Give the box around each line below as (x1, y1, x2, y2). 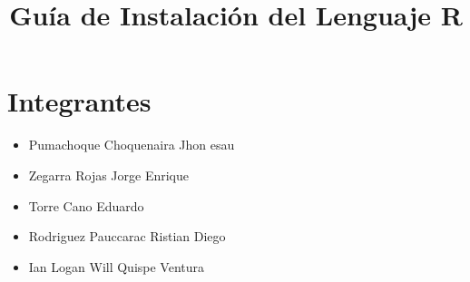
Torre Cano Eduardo (28, 196, 144, 215)
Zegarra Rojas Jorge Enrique (28, 165, 190, 184)
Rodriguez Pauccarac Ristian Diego (28, 227, 226, 246)
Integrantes (7, 83, 152, 120)
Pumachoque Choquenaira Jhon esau (28, 135, 235, 154)
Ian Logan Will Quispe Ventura (28, 257, 205, 276)
